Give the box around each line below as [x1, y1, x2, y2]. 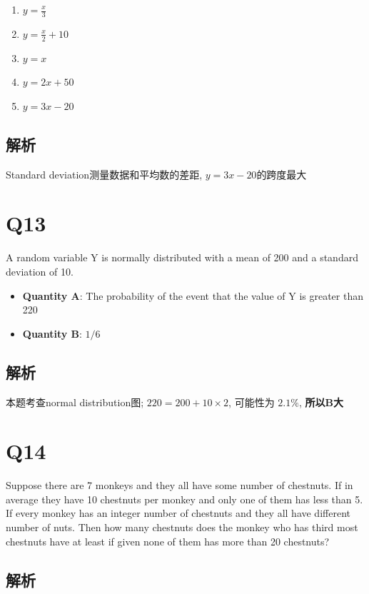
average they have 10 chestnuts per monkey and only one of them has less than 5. [6, 491, 363, 506]
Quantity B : [22, 326, 82, 341]
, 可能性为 [228, 394, 275, 409]
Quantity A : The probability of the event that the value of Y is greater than [22, 288, 363, 303]
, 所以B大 [298, 394, 343, 409]
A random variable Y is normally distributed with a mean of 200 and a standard [6, 250, 358, 265]
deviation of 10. [6, 263, 74, 278]
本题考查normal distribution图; [6, 394, 144, 409]
